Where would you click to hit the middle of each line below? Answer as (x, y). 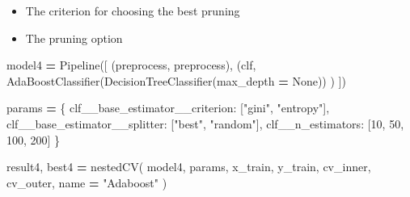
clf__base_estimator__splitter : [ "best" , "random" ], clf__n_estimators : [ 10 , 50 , (205, 123)
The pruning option (74, 38)
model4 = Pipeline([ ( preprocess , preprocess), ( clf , (131, 65)
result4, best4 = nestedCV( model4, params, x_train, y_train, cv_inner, (189, 167)
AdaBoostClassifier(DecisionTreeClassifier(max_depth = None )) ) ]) (176, 80)
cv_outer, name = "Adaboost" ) (87, 182)
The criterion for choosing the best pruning (133, 10)
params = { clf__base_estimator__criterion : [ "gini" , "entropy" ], (168, 108)
